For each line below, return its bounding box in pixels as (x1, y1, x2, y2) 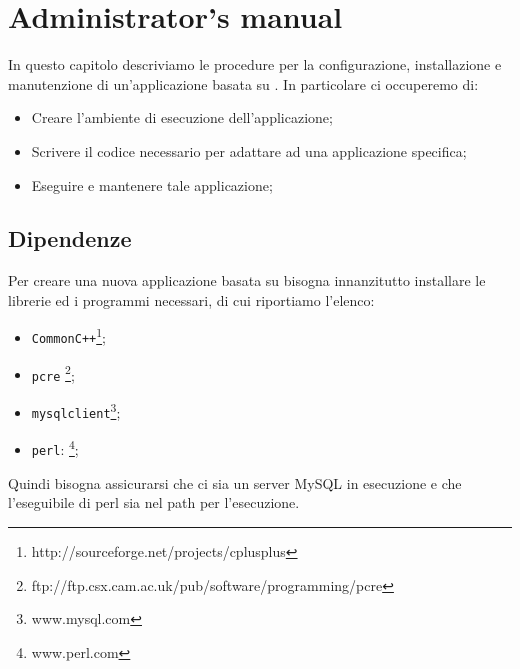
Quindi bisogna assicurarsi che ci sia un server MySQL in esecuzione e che (8, 472, 462, 493)
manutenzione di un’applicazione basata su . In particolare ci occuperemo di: (8, 73, 479, 94)
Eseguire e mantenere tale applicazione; (31, 174, 273, 195)
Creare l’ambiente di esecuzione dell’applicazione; (31, 107, 333, 128)
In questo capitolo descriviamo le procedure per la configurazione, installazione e (8, 54, 502, 75)
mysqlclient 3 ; (31, 399, 121, 422)
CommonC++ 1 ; (31, 324, 106, 348)
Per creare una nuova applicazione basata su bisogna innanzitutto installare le (8, 270, 486, 291)
